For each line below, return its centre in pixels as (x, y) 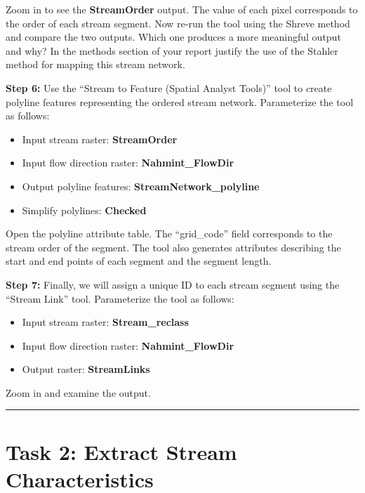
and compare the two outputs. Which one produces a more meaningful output (173, 37)
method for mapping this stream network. (95, 64)
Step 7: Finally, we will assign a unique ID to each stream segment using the (173, 284)
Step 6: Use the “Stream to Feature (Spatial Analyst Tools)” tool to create (169, 87)
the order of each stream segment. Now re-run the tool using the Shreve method (178, 23)
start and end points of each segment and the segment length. (139, 261)
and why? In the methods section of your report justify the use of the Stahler (172, 50)
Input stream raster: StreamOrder (100, 139)
